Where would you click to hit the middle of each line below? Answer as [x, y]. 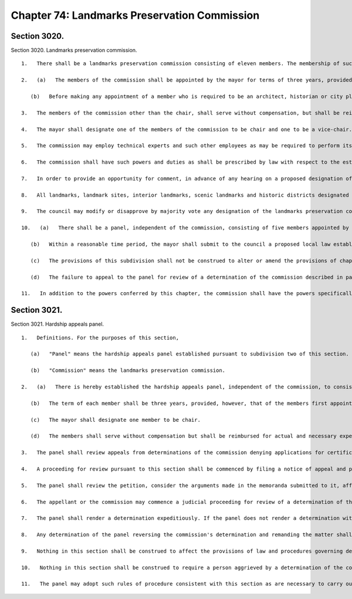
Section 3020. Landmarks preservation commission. [74, 50]
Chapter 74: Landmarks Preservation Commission [135, 15]
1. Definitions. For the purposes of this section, [100, 338]
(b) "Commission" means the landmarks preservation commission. [128, 370]
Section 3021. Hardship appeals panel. [57, 324]
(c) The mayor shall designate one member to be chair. [115, 420]
